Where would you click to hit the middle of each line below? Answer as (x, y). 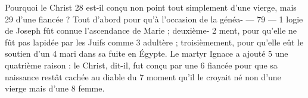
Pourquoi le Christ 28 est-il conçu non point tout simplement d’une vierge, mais (151, 7)
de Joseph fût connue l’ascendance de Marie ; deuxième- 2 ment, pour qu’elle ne (151, 30)
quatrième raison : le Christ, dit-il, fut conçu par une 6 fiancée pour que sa (141, 65)
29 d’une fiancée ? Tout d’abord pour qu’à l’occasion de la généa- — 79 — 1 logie (154, 19)
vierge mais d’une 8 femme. (55, 88)
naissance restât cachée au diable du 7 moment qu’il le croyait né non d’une (143, 76)
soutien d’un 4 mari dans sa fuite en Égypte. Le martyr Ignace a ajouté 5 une (147, 53)
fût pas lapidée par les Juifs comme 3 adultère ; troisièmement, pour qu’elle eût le (154, 42)
